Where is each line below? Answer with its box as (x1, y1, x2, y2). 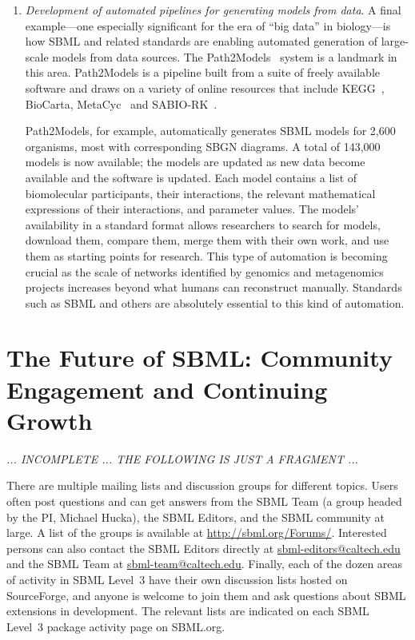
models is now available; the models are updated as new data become (25, 153, 365, 170)
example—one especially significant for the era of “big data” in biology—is (25, 17, 391, 34)
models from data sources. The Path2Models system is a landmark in (52, 48, 397, 65)
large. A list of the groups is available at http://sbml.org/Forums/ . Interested (6, 524, 387, 541)
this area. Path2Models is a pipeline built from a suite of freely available (25, 64, 380, 81)
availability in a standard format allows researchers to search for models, (25, 216, 381, 233)
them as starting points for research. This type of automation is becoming (25, 247, 388, 264)
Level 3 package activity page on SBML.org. (6, 618, 225, 634)
